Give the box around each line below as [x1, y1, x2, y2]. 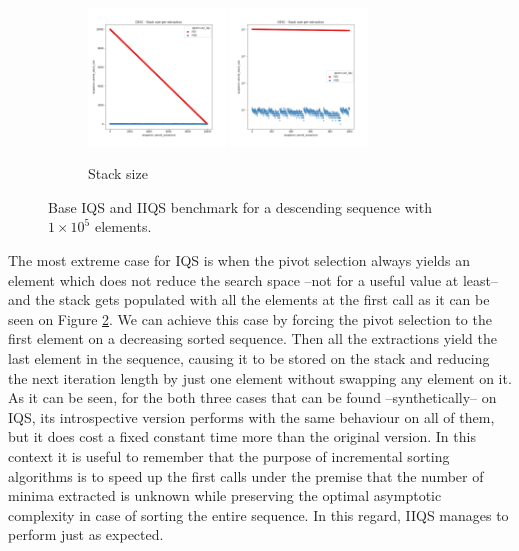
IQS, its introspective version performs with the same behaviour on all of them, [8, 406, 495, 427]
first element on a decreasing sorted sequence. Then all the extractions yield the [8, 328, 497, 349]
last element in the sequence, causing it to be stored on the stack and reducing [8, 347, 490, 368]
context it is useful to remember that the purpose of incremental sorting [8, 445, 450, 466]
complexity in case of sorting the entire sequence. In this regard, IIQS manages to [8, 504, 509, 525]
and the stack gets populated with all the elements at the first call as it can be [8, 289, 490, 310]
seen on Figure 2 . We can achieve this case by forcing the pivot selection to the [8, 308, 492, 329]
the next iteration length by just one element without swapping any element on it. [8, 367, 512, 388]
